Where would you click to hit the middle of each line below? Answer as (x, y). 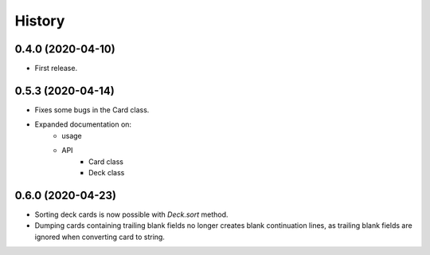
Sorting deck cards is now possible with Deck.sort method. (131, 214)
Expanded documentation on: (83, 124)
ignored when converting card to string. (100, 237)
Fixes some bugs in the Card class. (92, 110)
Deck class (107, 172)
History (40, 21)
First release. (56, 69)
